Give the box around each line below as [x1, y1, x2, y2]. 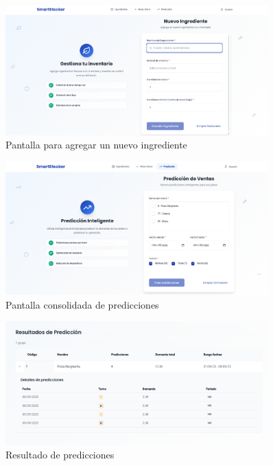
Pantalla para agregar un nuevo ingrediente [5, 137, 187, 152]
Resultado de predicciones [5, 447, 115, 462]
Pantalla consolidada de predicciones [5, 297, 159, 311]
